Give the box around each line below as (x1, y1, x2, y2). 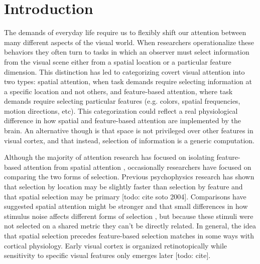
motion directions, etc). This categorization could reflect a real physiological (4, 105, 238, 116)
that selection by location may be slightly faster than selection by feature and (4, 181, 243, 192)
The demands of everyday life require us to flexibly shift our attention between (4, 27, 246, 38)
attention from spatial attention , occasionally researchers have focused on (23, 161, 251, 172)
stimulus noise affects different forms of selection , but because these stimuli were (4, 210, 253, 221)
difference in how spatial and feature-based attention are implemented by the (4, 115, 241, 126)
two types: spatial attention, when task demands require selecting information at (4, 76, 252, 87)
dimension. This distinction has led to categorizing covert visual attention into (4, 66, 245, 77)
